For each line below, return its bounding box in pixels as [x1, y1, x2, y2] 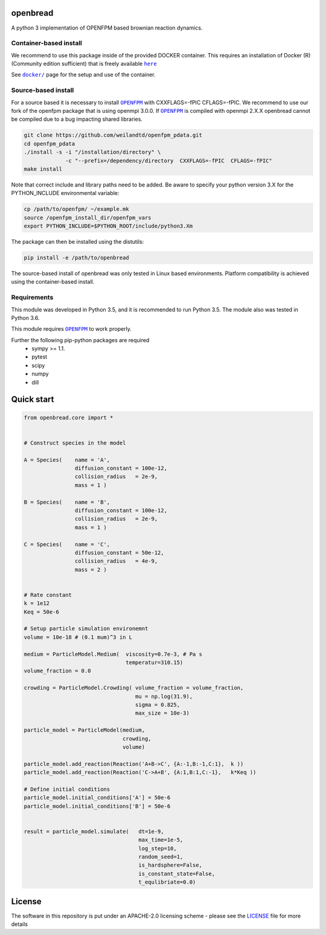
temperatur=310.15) [126, 659, 184, 666]
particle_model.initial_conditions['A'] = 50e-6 [24, 794, 171, 801]
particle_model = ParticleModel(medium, [24, 727, 145, 733]
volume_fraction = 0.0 [24, 668, 91, 674]
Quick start [11, 394, 54, 404]
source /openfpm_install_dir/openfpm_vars [24, 214, 152, 221]
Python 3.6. [11, 314, 40, 321]
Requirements [11, 293, 54, 302]
